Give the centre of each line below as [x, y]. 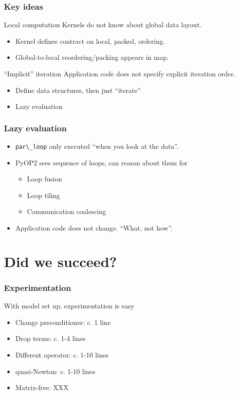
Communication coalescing [66, 211]
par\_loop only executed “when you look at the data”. [97, 146]
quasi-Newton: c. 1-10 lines [55, 371]
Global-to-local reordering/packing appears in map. [92, 57]
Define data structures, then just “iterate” [78, 90]
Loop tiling [44, 195]
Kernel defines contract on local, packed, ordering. [90, 41]
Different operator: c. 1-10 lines [62, 355]
